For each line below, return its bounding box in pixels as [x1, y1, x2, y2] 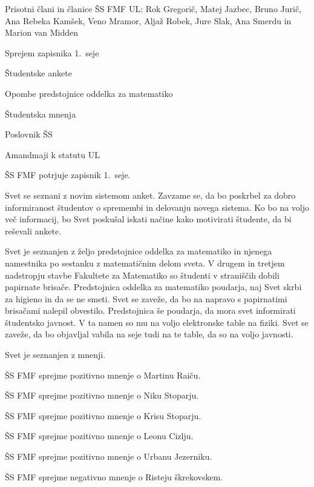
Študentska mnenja [5, 107, 76, 120]
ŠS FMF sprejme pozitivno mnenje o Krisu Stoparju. [5, 409, 201, 422]
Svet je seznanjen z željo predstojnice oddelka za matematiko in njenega [5, 245, 272, 257]
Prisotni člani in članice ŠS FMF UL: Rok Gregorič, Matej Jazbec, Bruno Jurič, [5, 2, 302, 15]
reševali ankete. [5, 224, 62, 237]
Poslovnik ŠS [5, 128, 53, 141]
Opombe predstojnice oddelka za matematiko [5, 87, 173, 99]
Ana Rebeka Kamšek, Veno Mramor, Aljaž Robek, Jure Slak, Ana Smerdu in [5, 14, 292, 27]
